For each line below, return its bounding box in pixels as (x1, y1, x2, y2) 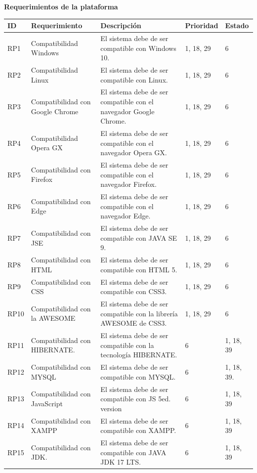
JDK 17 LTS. (100, 457, 141, 467)
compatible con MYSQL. (100, 371, 176, 382)
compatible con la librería (100, 308, 178, 318)
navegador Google (100, 106, 155, 116)
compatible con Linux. (100, 74, 168, 85)
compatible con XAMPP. (100, 425, 176, 435)
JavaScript (31, 398, 63, 408)
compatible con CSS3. (100, 286, 167, 297)
